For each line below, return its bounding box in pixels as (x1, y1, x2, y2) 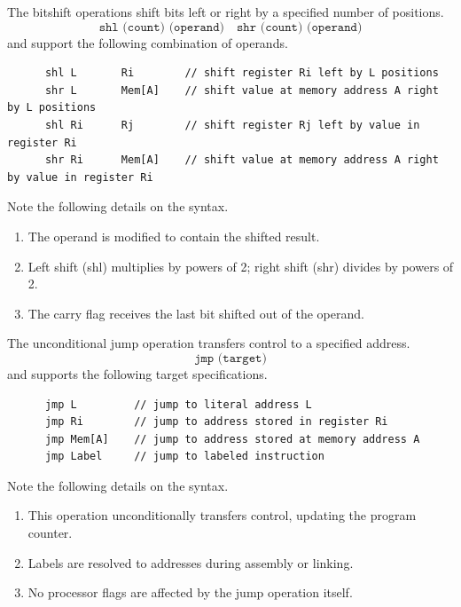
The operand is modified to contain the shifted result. (27, 226, 320, 245)
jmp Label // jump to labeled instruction (44, 450, 324, 463)
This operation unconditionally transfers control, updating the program (27, 506, 417, 524)
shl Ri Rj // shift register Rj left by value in (44, 118, 420, 131)
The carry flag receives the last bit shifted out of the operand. (27, 303, 364, 322)
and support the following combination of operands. (7, 33, 288, 51)
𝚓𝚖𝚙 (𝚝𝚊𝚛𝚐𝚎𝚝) (194, 351, 267, 365)
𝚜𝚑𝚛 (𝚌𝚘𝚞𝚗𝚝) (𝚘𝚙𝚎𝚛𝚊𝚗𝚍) (237, 20, 363, 34)
